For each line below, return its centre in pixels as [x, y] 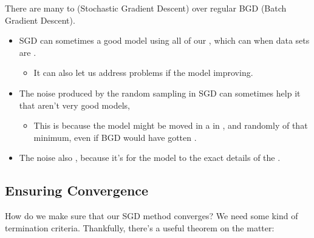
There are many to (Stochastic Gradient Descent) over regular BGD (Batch [146, 8]
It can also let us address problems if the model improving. [143, 73]
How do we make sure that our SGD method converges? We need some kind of [152, 216]
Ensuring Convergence [77, 190]
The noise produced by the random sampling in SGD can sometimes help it [160, 93]
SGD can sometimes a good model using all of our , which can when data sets [164, 40]
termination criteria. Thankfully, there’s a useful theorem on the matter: [140, 227]
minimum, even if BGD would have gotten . [115, 137]
